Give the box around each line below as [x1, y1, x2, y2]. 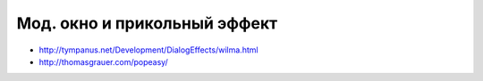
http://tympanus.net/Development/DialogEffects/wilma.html [38, 45, 258, 55]
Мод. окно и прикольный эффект [16, 13, 278, 33]
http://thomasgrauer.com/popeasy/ [38, 56, 169, 67]
